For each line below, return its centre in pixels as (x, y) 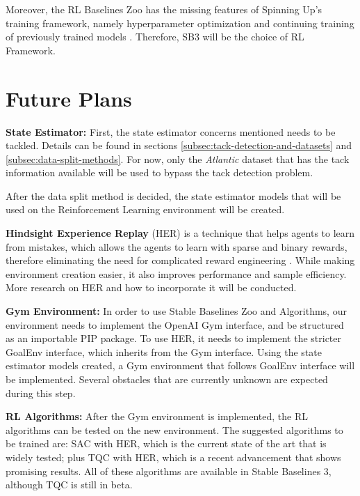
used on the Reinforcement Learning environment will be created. (145, 209)
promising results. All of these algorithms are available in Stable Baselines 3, (169, 471)
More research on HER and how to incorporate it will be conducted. (151, 287)
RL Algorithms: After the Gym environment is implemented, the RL (157, 416)
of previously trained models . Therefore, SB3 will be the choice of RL (155, 37)
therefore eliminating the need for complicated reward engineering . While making (180, 260)
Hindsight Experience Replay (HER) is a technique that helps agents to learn (180, 233)
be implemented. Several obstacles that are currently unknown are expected (167, 379)
